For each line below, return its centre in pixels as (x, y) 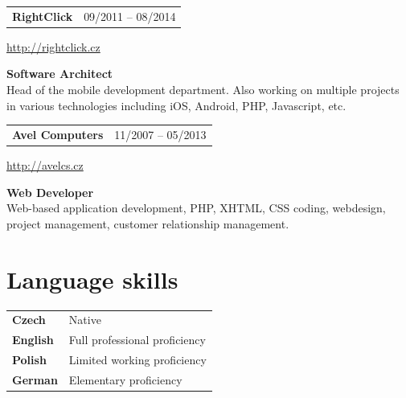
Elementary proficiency (125, 379)
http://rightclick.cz (53, 46)
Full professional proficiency (137, 340)
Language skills (92, 279)
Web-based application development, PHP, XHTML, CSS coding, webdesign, (196, 208)
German (35, 379)
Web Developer (50, 192)
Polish (29, 359)
